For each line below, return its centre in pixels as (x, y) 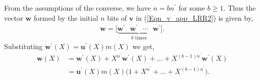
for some (192, 8)
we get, (143, 46)
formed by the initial (66, 17)
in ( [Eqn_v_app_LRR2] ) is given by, (194, 17)
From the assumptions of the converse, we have (78, 8)
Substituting (23, 46)
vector (14, 17)
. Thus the (240, 8)
